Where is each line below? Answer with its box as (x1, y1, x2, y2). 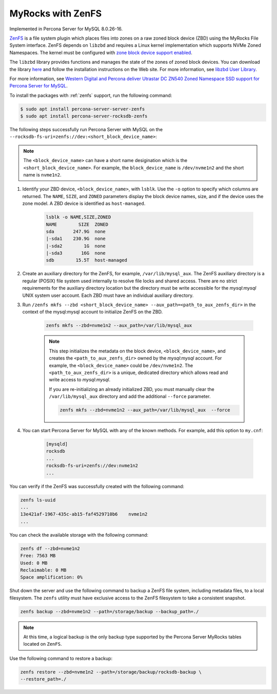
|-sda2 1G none (46, 243, 106, 249)
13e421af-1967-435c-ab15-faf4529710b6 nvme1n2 (20, 511, 148, 517)
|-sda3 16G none (46, 250, 106, 256)
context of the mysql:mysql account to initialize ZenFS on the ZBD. (22, 309, 163, 315)
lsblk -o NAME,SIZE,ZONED (46, 214, 111, 220)
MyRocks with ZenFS (9, 8, 102, 19)
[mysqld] (46, 441, 68, 447)
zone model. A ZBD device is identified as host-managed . (22, 201, 146, 207)
